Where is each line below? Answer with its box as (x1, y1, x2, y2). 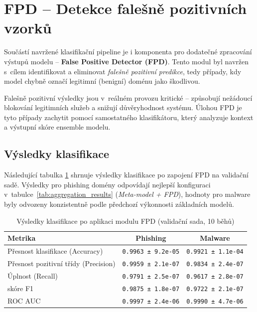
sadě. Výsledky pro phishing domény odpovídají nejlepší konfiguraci (4, 179, 211, 189)
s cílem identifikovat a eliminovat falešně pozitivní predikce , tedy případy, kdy (4, 66, 242, 76)
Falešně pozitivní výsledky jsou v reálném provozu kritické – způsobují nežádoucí (4, 92, 253, 103)
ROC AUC (7, 295, 41, 306)
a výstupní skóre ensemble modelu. (4, 122, 111, 132)
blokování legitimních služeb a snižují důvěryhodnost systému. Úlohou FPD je (4, 102, 242, 113)
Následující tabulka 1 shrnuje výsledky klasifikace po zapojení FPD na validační (4, 169, 249, 180)
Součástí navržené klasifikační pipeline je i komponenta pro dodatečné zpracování (4, 46, 252, 57)
